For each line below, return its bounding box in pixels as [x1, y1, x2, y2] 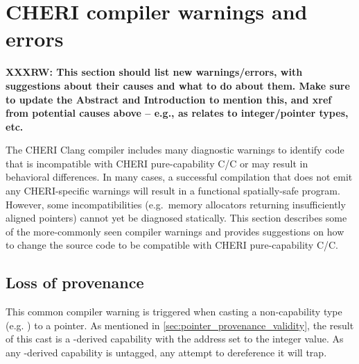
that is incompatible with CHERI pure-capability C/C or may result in [6, 156, 308, 170]
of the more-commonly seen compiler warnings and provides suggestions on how [6, 224, 344, 238]
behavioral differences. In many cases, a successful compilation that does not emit [6, 169, 353, 184]
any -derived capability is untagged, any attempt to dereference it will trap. [6, 345, 327, 360]
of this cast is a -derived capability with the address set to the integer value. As [6, 331, 344, 346]
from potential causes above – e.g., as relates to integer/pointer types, [6, 106, 349, 120]
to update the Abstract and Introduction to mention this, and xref [6, 92, 332, 106]
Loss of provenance [6, 272, 144, 293]
